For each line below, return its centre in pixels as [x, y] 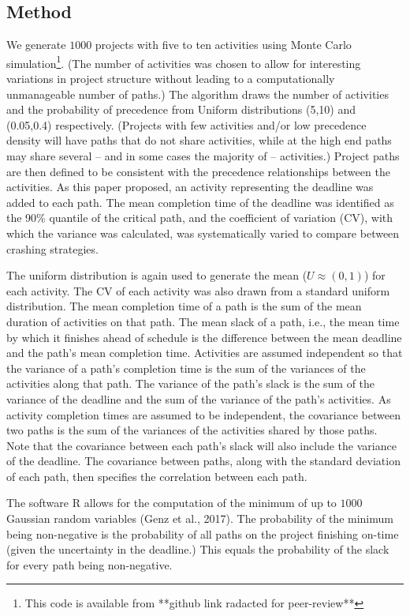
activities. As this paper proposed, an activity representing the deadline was [190, 187]
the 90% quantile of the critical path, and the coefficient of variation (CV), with [200, 218]
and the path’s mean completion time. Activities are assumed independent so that [205, 353]
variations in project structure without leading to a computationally [171, 79]
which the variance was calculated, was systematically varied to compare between [203, 233]
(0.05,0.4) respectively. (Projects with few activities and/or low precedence [186, 124]
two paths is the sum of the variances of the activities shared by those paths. [192, 430]
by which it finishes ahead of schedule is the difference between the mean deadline [204, 337]
